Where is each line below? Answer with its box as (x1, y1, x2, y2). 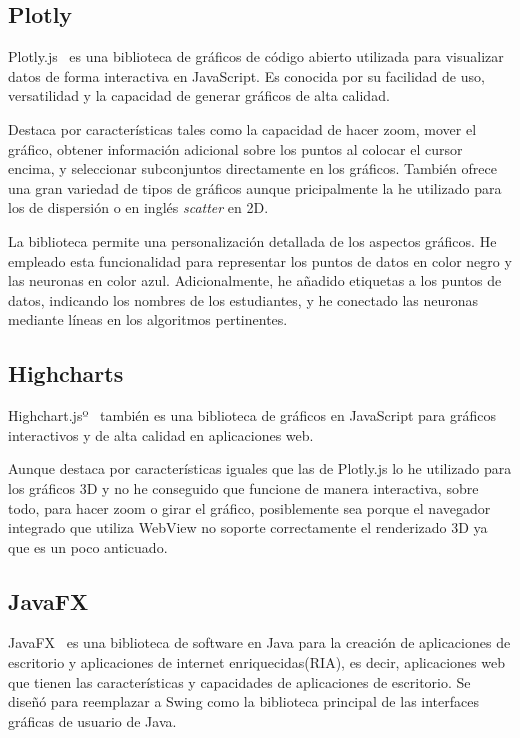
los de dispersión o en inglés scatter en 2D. (8, 197, 269, 218)
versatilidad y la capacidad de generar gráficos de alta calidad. (8, 85, 390, 106)
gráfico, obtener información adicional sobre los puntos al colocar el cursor (8, 138, 463, 159)
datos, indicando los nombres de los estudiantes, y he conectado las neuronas (8, 289, 479, 310)
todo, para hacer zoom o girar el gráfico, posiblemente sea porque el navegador (8, 497, 491, 518)
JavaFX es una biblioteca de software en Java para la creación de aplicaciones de (8, 632, 511, 653)
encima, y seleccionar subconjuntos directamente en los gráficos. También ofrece (8, 158, 497, 179)
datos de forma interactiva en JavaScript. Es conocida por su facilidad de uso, (8, 65, 485, 86)
